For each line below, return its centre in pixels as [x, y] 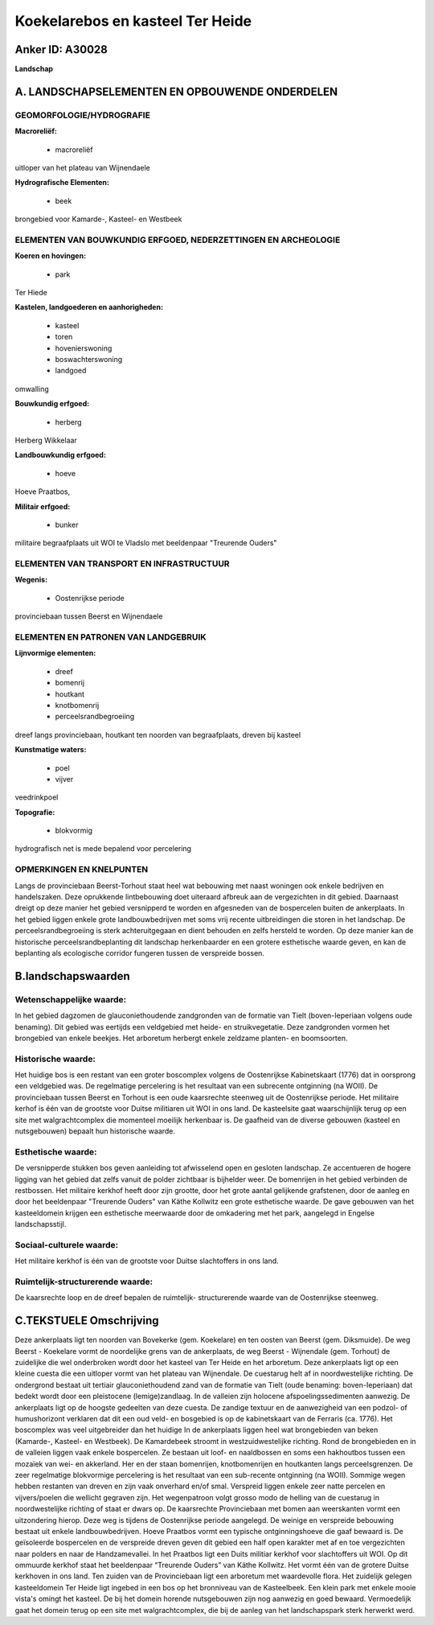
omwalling [32, 389]
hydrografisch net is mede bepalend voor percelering [103, 849]
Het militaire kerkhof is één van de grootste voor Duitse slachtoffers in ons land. [147, 1261]
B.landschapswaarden [72, 976]
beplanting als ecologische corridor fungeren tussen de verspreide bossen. [140, 952]
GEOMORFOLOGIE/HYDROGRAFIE [82, 115]
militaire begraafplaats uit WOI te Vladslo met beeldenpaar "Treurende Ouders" [146, 543]
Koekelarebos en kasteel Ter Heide [133, 21]
